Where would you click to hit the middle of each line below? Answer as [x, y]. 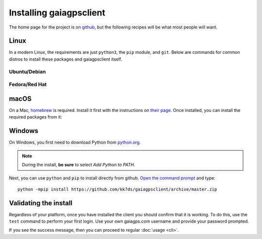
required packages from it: [36, 117]
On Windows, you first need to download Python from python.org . [75, 142]
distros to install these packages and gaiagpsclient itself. [65, 59]
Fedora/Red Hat [28, 85]
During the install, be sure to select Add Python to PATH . [79, 164]
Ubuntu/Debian [27, 72]
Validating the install [41, 203]
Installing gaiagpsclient [57, 13]
